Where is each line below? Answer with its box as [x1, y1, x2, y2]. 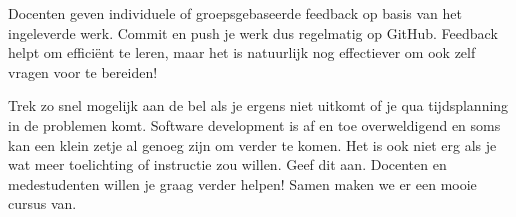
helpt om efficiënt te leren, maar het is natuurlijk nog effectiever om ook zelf [8, 42, 476, 63]
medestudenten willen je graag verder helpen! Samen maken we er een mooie [8, 173, 477, 194]
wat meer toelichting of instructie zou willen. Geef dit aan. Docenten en [8, 154, 447, 175]
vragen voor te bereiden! [8, 61, 158, 82]
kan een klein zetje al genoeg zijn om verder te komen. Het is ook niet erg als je [8, 134, 497, 155]
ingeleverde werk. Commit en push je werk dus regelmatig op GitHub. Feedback [8, 22, 498, 43]
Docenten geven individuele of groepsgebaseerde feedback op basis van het [8, 3, 463, 23]
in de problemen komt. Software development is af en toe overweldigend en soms [8, 114, 501, 135]
